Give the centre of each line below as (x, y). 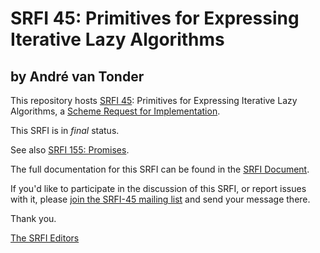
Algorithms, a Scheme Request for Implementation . (115, 111)
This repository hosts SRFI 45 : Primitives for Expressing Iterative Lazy (154, 100)
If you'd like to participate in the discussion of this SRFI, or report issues (158, 188)
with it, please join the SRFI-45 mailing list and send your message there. (160, 199)
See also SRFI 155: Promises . (70, 150)
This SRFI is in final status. (65, 130)
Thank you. (33, 218)
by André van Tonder (77, 76)
